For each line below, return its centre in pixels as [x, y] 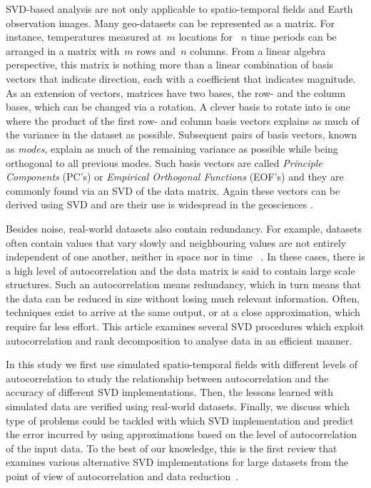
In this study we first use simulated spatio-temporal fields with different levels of [182, 364]
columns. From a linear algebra [258, 50]
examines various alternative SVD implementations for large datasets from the [177, 462]
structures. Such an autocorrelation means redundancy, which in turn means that [183, 284]
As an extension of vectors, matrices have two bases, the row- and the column [176, 92]
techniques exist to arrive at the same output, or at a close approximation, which [183, 312]
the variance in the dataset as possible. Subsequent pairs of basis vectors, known [181, 134]
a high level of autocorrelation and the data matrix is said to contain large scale [181, 270]
